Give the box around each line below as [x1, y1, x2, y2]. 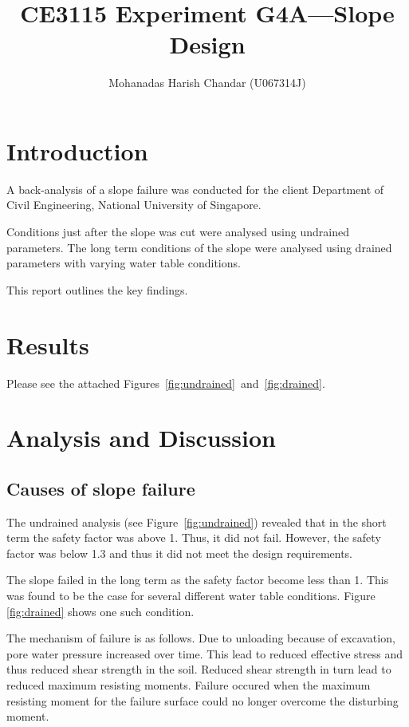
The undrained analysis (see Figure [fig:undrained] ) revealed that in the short [6, 513, 387, 530]
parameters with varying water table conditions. [6, 255, 241, 271]
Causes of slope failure [6, 476, 195, 500]
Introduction [6, 134, 148, 167]
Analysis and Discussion [6, 421, 276, 454]
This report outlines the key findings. [6, 281, 188, 298]
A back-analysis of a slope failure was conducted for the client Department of [6, 180, 384, 197]
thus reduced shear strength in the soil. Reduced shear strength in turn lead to [6, 661, 391, 678]
